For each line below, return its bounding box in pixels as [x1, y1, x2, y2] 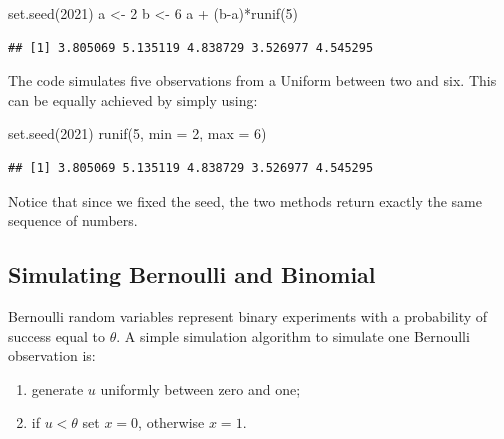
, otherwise [138, 412, 205, 433]
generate [31, 378, 84, 399]
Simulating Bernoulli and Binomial [8, 259, 376, 290]
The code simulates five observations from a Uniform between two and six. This [8, 70, 497, 91]
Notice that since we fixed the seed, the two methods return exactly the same [8, 190, 482, 211]
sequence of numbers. [8, 210, 138, 231]
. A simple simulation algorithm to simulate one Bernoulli [116, 325, 470, 346]
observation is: [8, 345, 96, 366]
